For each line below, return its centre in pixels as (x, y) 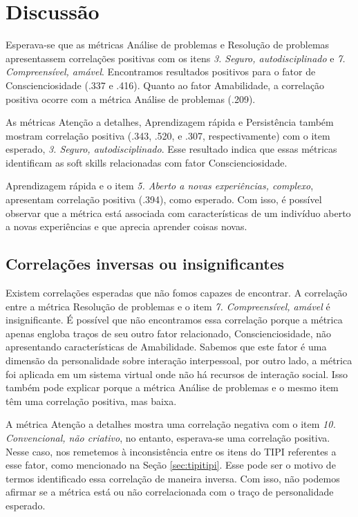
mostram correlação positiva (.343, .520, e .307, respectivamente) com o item (168, 135)
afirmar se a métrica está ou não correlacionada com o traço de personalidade (170, 492)
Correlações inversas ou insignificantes (145, 264)
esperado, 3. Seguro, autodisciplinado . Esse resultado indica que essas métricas (171, 149)
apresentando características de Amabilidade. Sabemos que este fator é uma (166, 347)
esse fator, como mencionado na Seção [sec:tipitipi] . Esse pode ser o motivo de (171, 465)
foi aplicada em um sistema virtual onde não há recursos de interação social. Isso (177, 374)
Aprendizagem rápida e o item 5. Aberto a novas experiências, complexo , (160, 186)
